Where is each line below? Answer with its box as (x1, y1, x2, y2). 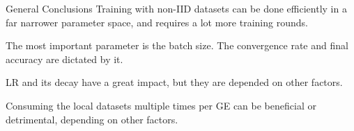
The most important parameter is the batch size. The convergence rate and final (6, 38, 348, 53)
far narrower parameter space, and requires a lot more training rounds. (6, 15, 308, 29)
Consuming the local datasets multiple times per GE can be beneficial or (6, 98, 316, 112)
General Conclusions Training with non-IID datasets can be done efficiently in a (6, 1, 347, 15)
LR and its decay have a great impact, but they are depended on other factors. (6, 75, 343, 89)
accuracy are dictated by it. (6, 51, 123, 66)
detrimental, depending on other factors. (6, 112, 178, 126)
